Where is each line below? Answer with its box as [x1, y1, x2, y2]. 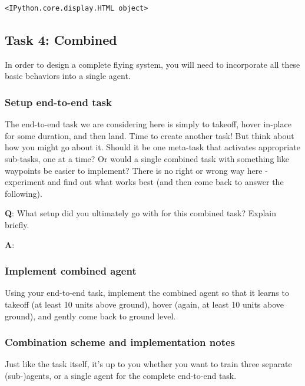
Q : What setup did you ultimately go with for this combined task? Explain [5, 207, 277, 219]
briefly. [5, 218, 29, 230]
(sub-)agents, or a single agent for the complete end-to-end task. [5, 369, 237, 381]
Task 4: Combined [5, 30, 117, 48]
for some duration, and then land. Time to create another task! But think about [5, 129, 294, 141]
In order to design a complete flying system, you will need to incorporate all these [5, 58, 300, 70]
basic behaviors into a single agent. [5, 70, 131, 82]
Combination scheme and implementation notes [5, 335, 236, 349]
